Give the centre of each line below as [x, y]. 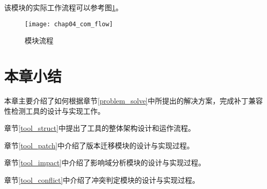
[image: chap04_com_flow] [69, 24]
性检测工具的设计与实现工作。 [54, 110]
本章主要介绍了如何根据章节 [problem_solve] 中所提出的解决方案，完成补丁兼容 [133, 100]
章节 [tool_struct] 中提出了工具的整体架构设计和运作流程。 [100, 128]
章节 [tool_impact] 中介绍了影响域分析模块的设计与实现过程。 [105, 162]
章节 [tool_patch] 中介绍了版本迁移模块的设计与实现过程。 [99, 145]
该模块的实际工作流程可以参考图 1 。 [63, 7]
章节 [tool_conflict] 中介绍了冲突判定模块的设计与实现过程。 [102, 179]
